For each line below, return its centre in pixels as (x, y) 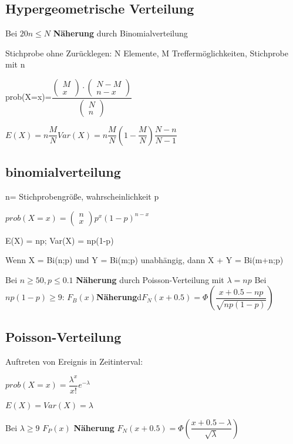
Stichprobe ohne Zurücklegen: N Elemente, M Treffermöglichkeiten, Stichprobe (147, 53)
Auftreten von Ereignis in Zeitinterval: (74, 361)
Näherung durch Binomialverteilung (120, 33)
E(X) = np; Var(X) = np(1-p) (60, 240)
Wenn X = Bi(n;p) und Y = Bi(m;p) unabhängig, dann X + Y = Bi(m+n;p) (144, 260)
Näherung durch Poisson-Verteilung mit (150, 279)
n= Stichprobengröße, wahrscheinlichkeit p (82, 196)
